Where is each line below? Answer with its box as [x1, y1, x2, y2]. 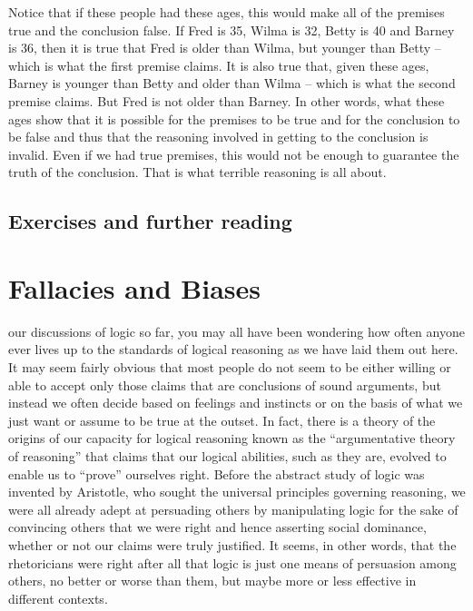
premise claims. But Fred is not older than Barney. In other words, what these [8, 91, 445, 110]
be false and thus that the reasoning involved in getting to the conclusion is [8, 127, 429, 146]
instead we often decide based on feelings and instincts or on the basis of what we [8, 393, 463, 412]
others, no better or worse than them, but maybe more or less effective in [8, 571, 417, 590]
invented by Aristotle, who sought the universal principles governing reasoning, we [8, 482, 466, 501]
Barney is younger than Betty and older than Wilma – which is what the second [8, 74, 456, 93]
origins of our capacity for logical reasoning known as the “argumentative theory [8, 429, 456, 448]
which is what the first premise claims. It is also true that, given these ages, [8, 55, 429, 74]
